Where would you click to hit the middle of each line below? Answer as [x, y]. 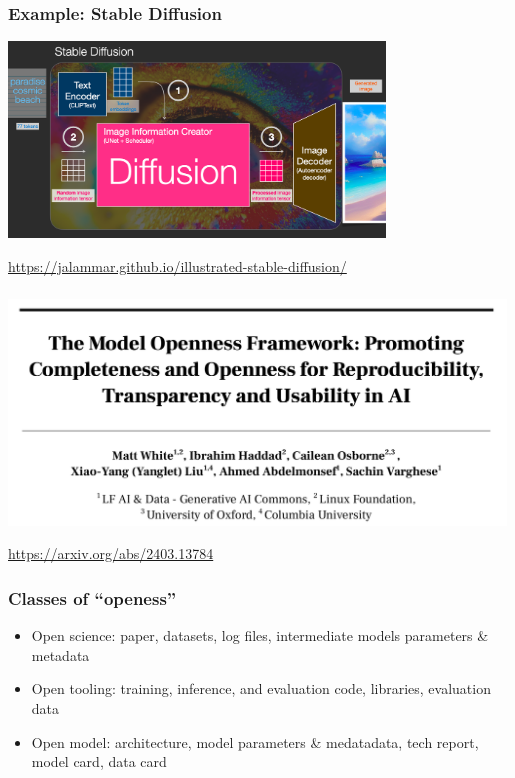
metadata [60, 654]
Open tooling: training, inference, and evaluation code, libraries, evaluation [261, 688]
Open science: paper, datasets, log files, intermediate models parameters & [260, 635]
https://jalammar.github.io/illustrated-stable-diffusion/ [177, 265]
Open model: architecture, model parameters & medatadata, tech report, [255, 741]
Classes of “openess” [92, 597]
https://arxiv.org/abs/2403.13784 [111, 553]
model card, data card [99, 761]
